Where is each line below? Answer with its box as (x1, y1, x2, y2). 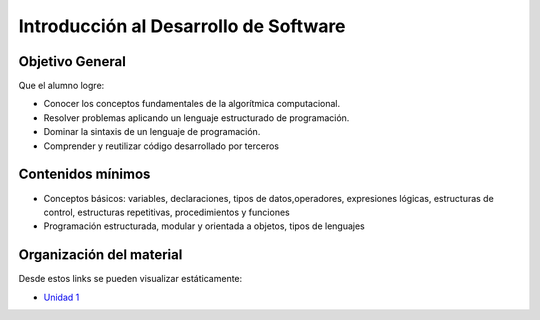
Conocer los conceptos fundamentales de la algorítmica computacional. (43, 98, 340, 110)
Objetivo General (18, 53, 127, 70)
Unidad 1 (43, 291, 80, 303)
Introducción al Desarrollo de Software (18, 15, 346, 37)
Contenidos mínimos (18, 166, 151, 183)
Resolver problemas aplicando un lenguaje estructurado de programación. (43, 111, 350, 124)
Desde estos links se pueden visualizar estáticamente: (18, 273, 243, 285)
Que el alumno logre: (18, 80, 105, 92)
